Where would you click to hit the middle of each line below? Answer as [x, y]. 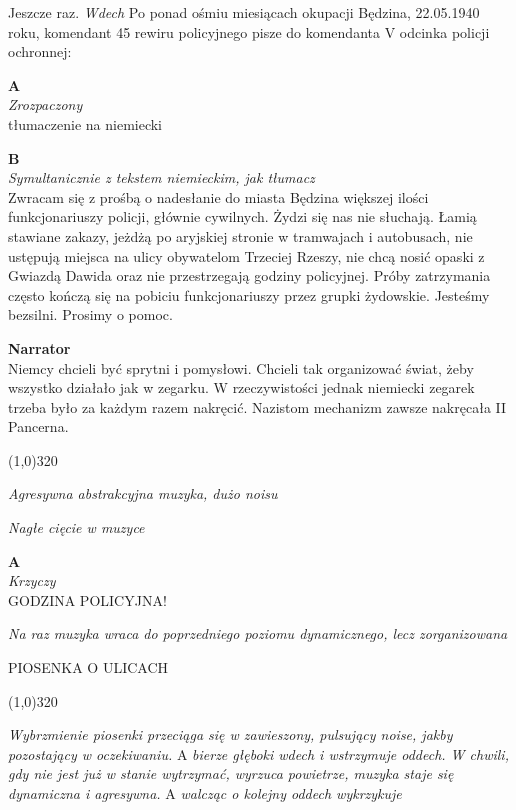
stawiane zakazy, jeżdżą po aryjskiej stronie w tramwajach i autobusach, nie [240, 235]
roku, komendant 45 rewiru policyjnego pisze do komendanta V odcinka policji [249, 31]
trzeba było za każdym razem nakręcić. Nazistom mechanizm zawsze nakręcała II [257, 406]
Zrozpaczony [45, 104]
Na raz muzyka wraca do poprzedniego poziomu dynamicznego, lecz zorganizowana [258, 633]
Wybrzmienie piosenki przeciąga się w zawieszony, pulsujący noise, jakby [230, 734]
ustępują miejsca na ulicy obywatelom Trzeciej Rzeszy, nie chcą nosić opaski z [246, 255]
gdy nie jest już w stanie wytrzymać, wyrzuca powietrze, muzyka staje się [231, 773]
